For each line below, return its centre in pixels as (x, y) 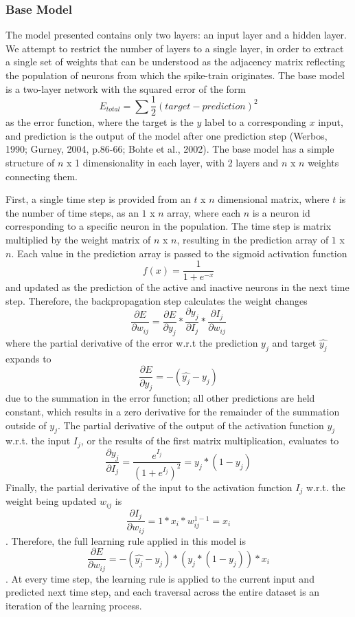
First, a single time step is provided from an (98, 199)
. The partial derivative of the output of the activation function (191, 425)
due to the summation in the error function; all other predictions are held (160, 398)
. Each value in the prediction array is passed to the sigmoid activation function (179, 253)
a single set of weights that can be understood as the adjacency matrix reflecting (175, 62)
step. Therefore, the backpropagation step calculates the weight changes (157, 300)
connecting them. (42, 176)
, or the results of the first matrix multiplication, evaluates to (210, 441)
